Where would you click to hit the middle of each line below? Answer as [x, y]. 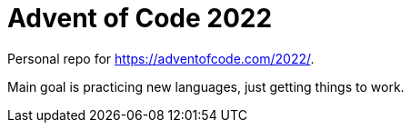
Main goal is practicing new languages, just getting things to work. [206, 86]
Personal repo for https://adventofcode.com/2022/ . [161, 58]
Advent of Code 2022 [140, 18]
